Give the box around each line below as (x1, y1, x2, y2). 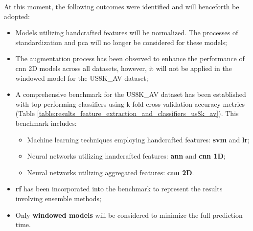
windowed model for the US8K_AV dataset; (15, 72, 148, 83)
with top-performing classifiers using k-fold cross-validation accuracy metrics (15, 98, 245, 109)
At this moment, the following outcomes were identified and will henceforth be (4, 1, 239, 11)
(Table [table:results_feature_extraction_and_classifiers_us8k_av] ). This (15, 108, 239, 118)
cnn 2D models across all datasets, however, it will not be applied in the (15, 63, 232, 73)
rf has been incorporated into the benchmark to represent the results (15, 184, 223, 194)
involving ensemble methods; (15, 193, 101, 203)
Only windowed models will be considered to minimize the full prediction (15, 209, 243, 220)
